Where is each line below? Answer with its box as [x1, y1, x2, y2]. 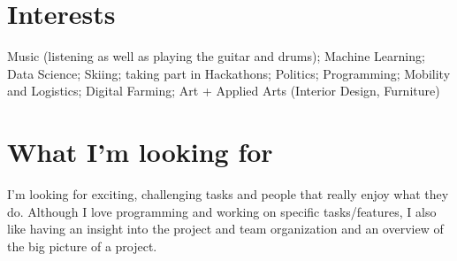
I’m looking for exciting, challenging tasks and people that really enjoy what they [7, 185, 449, 203]
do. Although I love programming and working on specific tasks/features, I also [7, 202, 437, 220]
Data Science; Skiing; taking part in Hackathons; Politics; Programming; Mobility [7, 64, 451, 82]
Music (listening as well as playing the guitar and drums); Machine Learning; [7, 47, 425, 65]
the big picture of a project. [7, 236, 157, 255]
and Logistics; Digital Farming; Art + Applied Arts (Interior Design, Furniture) [7, 81, 440, 100]
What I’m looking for [7, 134, 273, 170]
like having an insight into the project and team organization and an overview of [7, 219, 444, 238]
